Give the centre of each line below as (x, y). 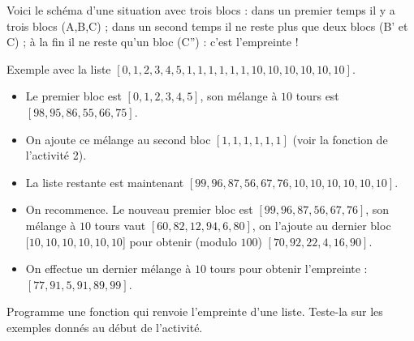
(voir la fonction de (340, 139)
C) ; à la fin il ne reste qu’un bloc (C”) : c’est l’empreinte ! (153, 42)
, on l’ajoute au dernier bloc (321, 225)
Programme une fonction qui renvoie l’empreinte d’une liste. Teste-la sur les (195, 311)
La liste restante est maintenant (105, 182)
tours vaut (120, 225)
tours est (317, 96)
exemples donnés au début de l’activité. (105, 327)
